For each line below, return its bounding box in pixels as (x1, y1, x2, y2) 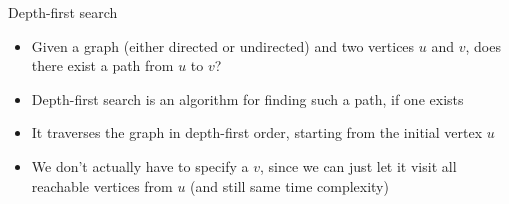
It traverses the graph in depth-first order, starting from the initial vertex (31, 122, 483, 143)
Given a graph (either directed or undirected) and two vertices (31, 35, 415, 56)
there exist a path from (31, 55, 174, 76)
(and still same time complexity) (190, 175, 389, 196)
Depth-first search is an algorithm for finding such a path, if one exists (31, 88, 464, 109)
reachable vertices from (31, 175, 173, 196)
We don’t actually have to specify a (31, 155, 249, 176)
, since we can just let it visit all (259, 155, 457, 176)
